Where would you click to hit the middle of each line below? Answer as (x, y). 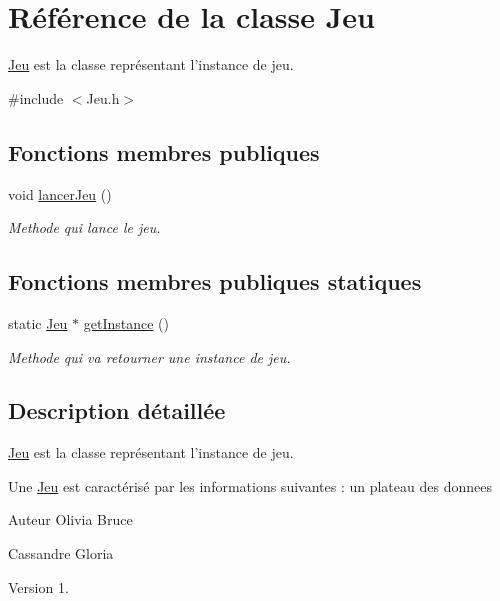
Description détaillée (117, 410)
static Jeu (38, 322)
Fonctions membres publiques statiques (215, 281)
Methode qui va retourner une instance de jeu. (149, 356)
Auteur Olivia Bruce (70, 519)
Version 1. (38, 586)
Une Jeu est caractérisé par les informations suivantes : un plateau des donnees (250, 485)
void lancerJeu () (60, 193)
